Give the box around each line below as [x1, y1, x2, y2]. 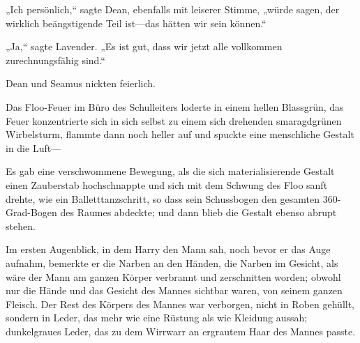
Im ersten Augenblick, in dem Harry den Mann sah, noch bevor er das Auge [6, 242, 331, 257]
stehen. [6, 218, 36, 233]
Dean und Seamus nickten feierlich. [6, 76, 156, 91]
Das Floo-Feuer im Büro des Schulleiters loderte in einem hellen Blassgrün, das [6, 99, 344, 114]
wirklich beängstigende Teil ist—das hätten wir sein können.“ [6, 15, 267, 30]
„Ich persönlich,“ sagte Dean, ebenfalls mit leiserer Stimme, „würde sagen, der [6, 2, 340, 16]
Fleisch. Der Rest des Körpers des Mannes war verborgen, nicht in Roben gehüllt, [6, 296, 355, 311]
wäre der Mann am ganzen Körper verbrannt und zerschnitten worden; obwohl [6, 269, 341, 284]
